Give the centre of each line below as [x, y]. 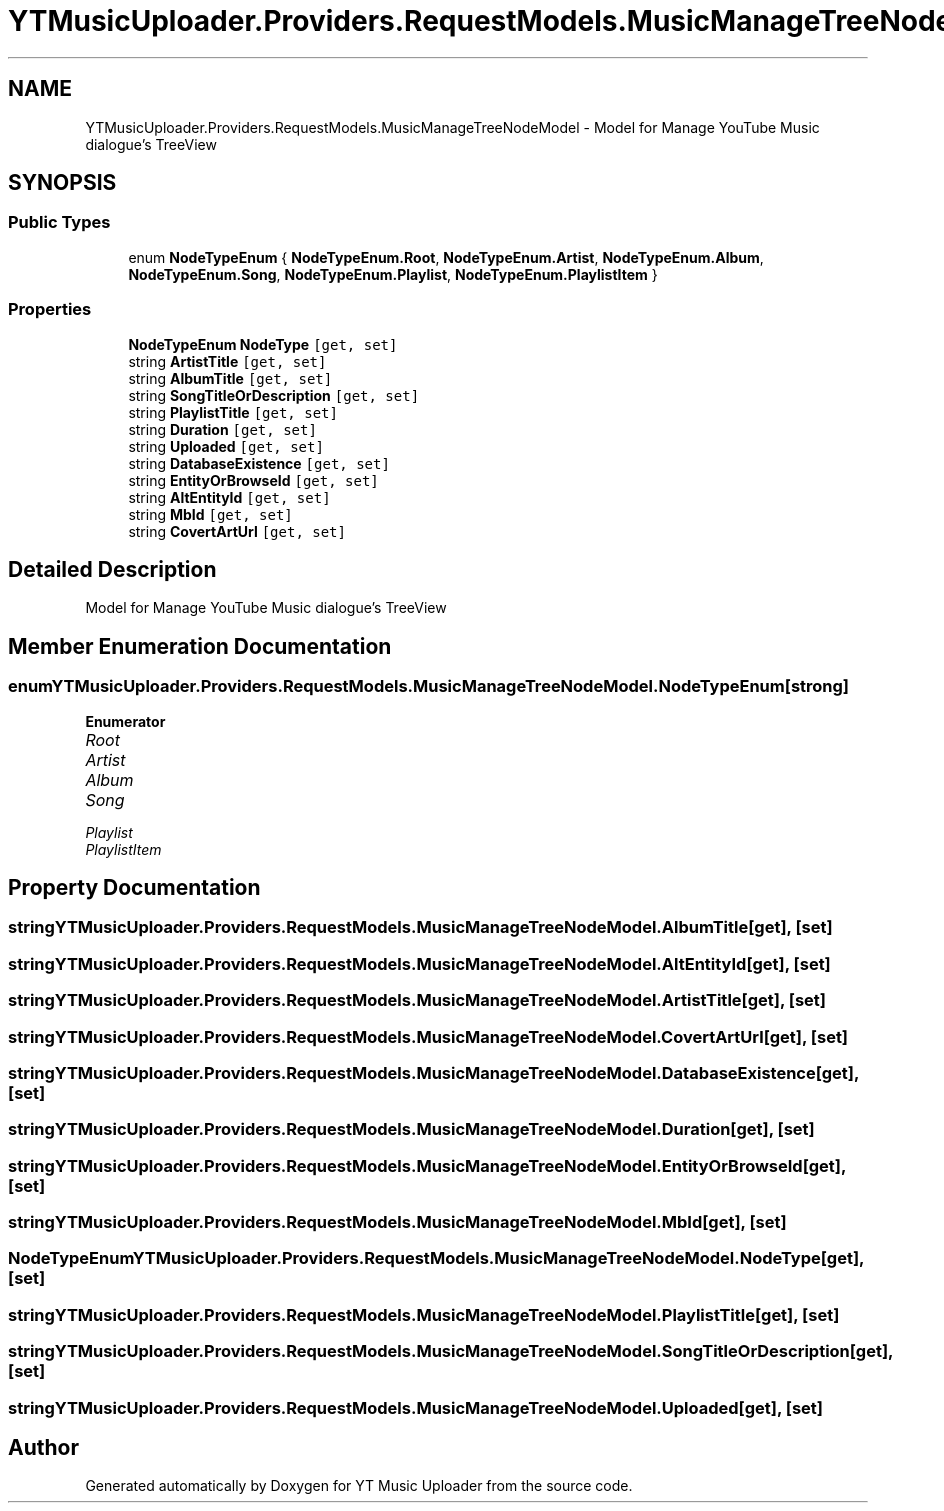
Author [43, 1448]
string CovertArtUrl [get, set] [237, 531]
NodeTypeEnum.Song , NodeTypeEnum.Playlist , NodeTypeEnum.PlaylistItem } [393, 274]
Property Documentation [134, 888]
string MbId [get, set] [210, 514]
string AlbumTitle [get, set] [230, 378]
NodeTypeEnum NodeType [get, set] [263, 344]
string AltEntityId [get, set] [229, 497]
